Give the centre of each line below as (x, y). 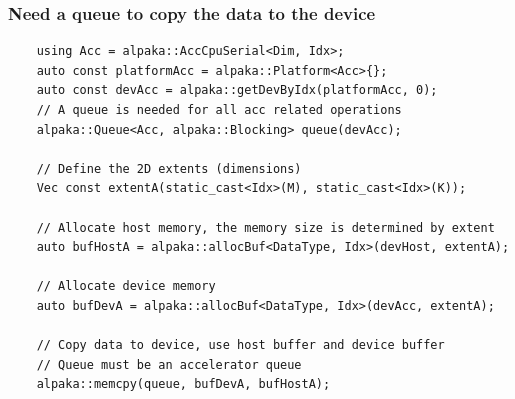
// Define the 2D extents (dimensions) (169, 168)
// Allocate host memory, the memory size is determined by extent (265, 227)
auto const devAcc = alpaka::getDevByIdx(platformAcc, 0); (237, 90)
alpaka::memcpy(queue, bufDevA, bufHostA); (183, 384)
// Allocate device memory (126, 286)
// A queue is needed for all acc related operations (219, 110)
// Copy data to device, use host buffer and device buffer (240, 345)
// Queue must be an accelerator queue (169, 364)
